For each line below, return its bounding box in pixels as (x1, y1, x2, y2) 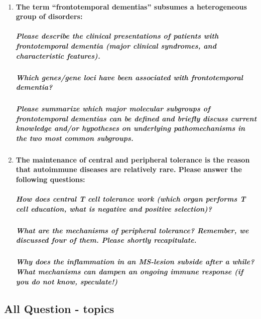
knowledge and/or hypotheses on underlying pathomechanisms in (16, 123, 245, 133)
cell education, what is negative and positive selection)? (16, 203, 212, 214)
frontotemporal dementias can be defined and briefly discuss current (16, 113, 257, 123)
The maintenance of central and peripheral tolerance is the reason (16, 154, 250, 165)
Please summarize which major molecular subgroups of (16, 103, 210, 114)
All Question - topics (4, 300, 114, 316)
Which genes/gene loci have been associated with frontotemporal (16, 72, 243, 82)
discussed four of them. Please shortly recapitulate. (16, 235, 197, 245)
